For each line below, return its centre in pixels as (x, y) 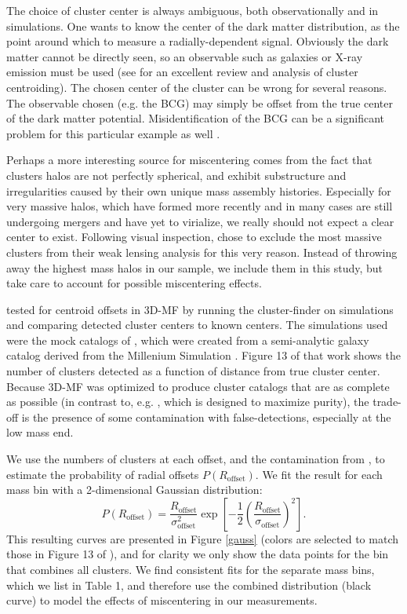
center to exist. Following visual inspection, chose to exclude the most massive (194, 237)
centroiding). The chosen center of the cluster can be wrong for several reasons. (197, 87)
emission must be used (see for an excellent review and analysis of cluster (182, 72)
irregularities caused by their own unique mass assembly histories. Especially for (199, 190)
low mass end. (40, 432)
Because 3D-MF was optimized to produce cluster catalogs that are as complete (198, 386)
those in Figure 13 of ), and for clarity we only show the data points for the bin (198, 554)
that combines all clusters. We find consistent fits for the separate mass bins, (191, 569)
